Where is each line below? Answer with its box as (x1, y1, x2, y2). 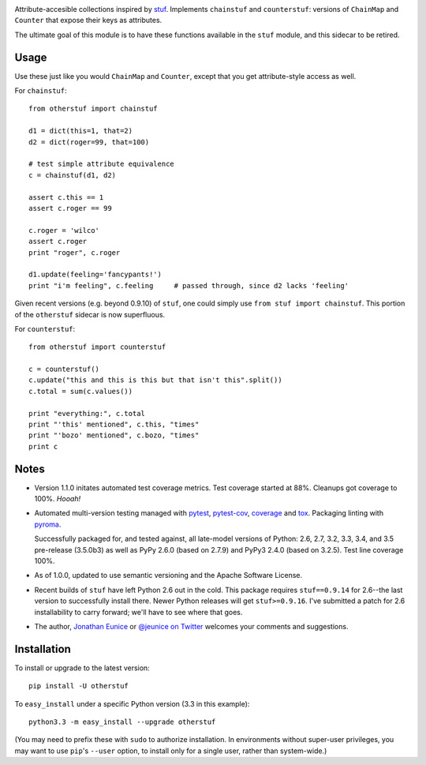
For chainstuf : (14, 86, 67, 96)
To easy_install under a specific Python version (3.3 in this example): (14, 699, 250, 708)
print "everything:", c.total (28, 409, 146, 418)
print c (28, 442, 58, 451)
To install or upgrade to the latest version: (14, 663, 150, 673)
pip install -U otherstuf (28, 681, 129, 691)
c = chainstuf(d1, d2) (28, 171, 117, 179)
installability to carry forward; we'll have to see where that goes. (34, 607, 243, 617)
